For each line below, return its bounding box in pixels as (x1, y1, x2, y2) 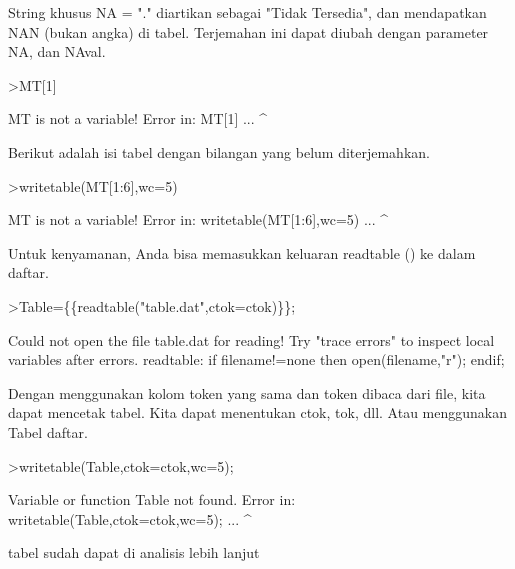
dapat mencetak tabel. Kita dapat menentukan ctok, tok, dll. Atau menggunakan (8, 402, 507, 423)
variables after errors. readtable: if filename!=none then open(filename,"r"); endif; (8, 349, 505, 370)
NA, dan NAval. (8, 41, 106, 62)
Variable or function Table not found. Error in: (8, 489, 296, 510)
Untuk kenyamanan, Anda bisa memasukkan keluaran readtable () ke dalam (8, 242, 476, 263)
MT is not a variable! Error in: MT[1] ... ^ (8, 108, 268, 129)
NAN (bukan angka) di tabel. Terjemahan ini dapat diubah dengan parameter (8, 21, 489, 42)
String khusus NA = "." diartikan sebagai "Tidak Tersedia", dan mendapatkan (8, 2, 487, 22)
